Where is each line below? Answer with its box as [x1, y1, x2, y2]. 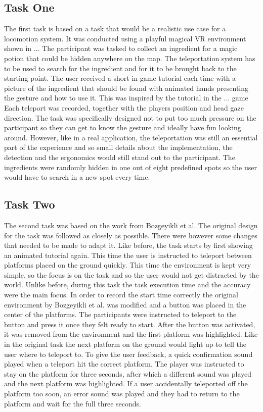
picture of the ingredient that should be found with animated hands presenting [4, 82, 249, 93]
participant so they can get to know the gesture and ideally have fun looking [4, 122, 241, 133]
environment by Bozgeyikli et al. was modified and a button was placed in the [4, 299, 246, 310]
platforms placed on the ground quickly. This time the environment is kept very [4, 260, 251, 270]
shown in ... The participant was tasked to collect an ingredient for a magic [4, 43, 238, 54]
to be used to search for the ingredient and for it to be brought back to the [4, 63, 237, 73]
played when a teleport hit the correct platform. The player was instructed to [4, 358, 244, 369]
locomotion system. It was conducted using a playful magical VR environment [4, 33, 246, 43]
